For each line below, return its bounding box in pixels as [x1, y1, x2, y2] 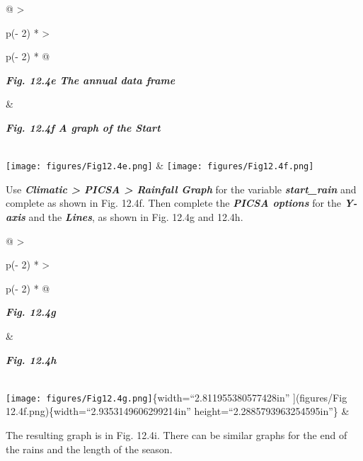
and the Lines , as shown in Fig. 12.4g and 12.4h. [28, 210, 243, 224]
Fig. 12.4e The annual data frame [6, 72, 175, 87]
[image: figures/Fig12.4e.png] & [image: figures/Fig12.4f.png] [6, 158, 314, 173]
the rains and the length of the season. [6, 441, 173, 456]
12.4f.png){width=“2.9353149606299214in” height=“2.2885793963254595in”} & [6, 404, 350, 419]
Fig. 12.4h [6, 352, 57, 367]
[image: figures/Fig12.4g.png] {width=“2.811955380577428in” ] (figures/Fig [6, 389, 347, 404]
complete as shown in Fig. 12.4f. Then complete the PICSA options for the [6, 195, 342, 210]
